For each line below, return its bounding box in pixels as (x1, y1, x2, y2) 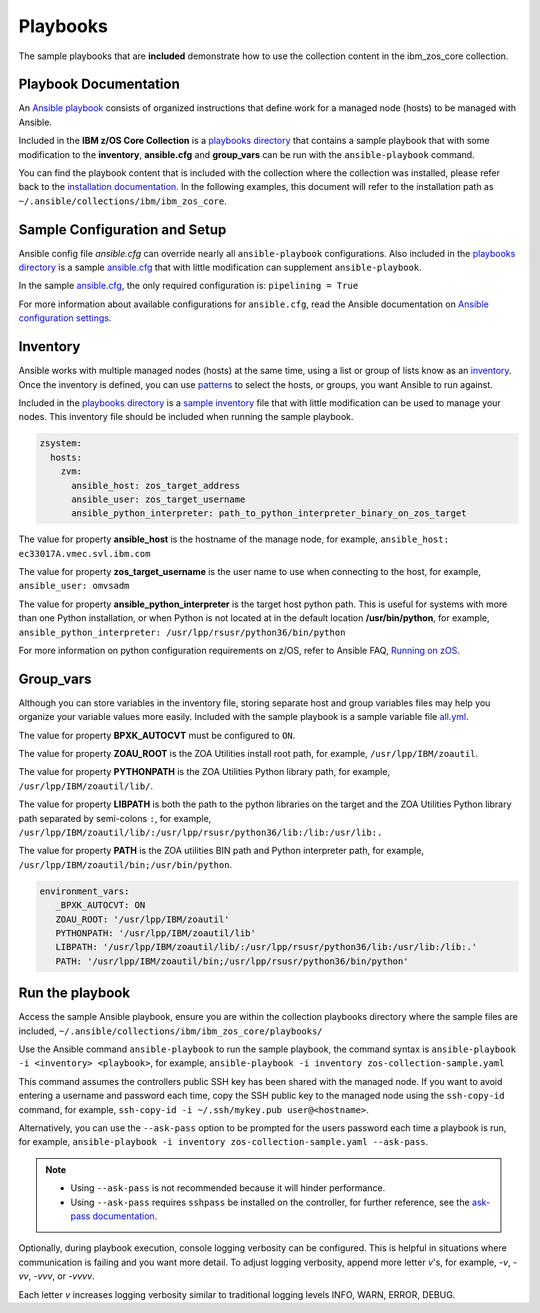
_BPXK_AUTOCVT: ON (55, 900, 146, 911)
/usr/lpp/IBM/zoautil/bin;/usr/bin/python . (18, 858, 233, 870)
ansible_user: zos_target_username (71, 493, 246, 505)
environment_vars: (39, 885, 130, 897)
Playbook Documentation (18, 76, 180, 93)
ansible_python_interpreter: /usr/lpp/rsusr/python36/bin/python (18, 626, 346, 638)
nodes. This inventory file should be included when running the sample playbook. (18, 411, 354, 423)
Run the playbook (18, 985, 130, 1002)
